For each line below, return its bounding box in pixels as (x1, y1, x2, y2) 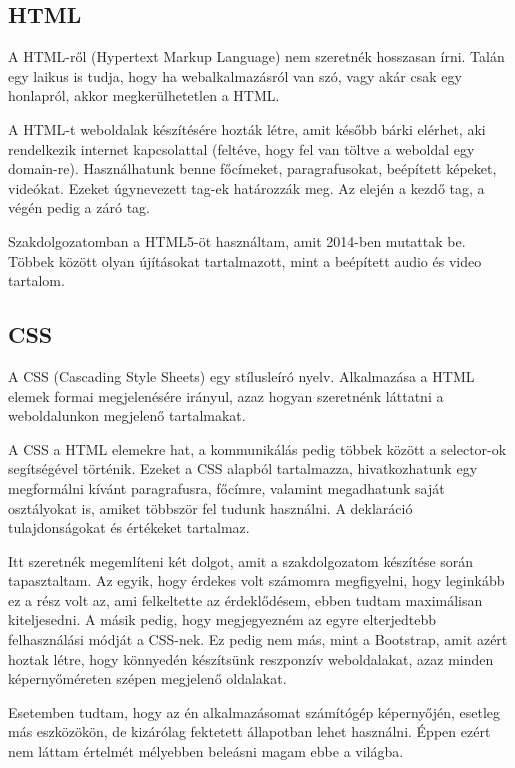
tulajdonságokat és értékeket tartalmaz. (8, 517, 250, 538)
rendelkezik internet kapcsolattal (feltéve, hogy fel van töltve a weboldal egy (8, 138, 475, 159)
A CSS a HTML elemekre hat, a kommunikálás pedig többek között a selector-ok (8, 438, 507, 459)
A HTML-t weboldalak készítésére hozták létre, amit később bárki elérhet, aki (8, 118, 486, 139)
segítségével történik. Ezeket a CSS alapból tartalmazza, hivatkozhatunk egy (8, 458, 478, 479)
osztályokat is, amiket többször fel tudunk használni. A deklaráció (8, 497, 413, 518)
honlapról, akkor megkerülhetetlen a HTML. (8, 85, 280, 106)
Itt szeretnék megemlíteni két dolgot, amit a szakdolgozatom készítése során (8, 550, 474, 571)
